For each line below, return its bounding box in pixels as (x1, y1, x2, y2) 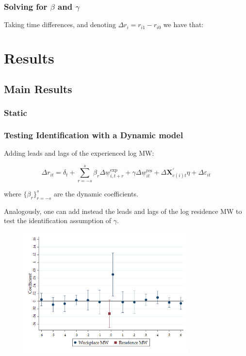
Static (4, 106, 27, 118)
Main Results (4, 81, 72, 96)
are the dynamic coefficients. (53, 188, 138, 198)
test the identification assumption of (4, 215, 112, 226)
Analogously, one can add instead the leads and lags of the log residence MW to (4, 206, 242, 216)
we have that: (163, 19, 204, 30)
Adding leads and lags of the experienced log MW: (4, 148, 154, 158)
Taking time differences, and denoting (4, 19, 116, 30)
